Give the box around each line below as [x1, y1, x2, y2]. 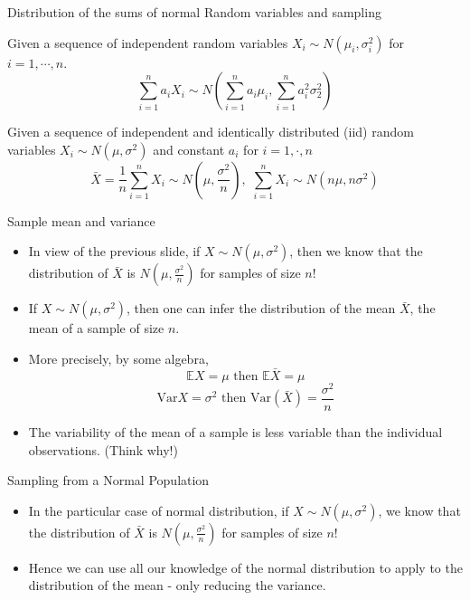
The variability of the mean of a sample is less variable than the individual [28, 422, 443, 441]
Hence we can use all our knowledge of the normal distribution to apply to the [28, 557, 463, 576]
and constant [153, 139, 225, 158]
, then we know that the [289, 242, 423, 261]
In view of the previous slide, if [28, 242, 201, 261]
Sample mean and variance [7, 211, 155, 230]
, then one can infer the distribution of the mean [127, 299, 396, 318]
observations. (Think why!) [28, 440, 178, 459]
